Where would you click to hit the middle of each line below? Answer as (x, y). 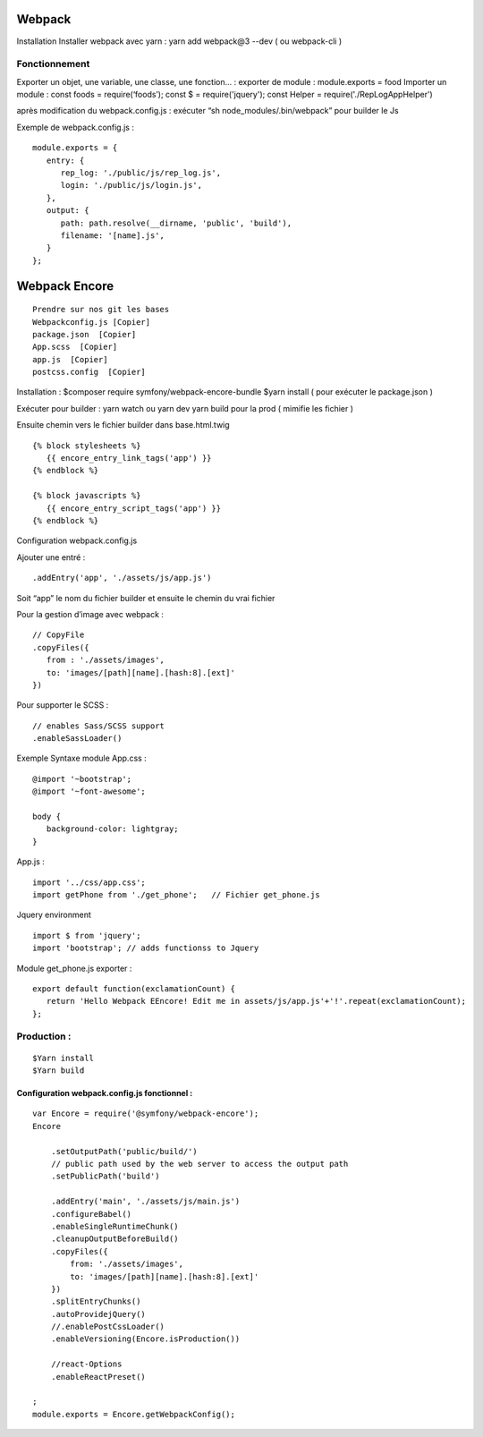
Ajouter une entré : (51, 557)
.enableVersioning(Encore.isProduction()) (145, 1339)
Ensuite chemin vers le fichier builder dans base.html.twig (123, 425)
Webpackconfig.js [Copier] (92, 322)
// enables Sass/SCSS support (99, 726)
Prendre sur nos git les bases (101, 310)
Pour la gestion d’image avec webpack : (90, 614)
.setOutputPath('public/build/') (124, 1151)
